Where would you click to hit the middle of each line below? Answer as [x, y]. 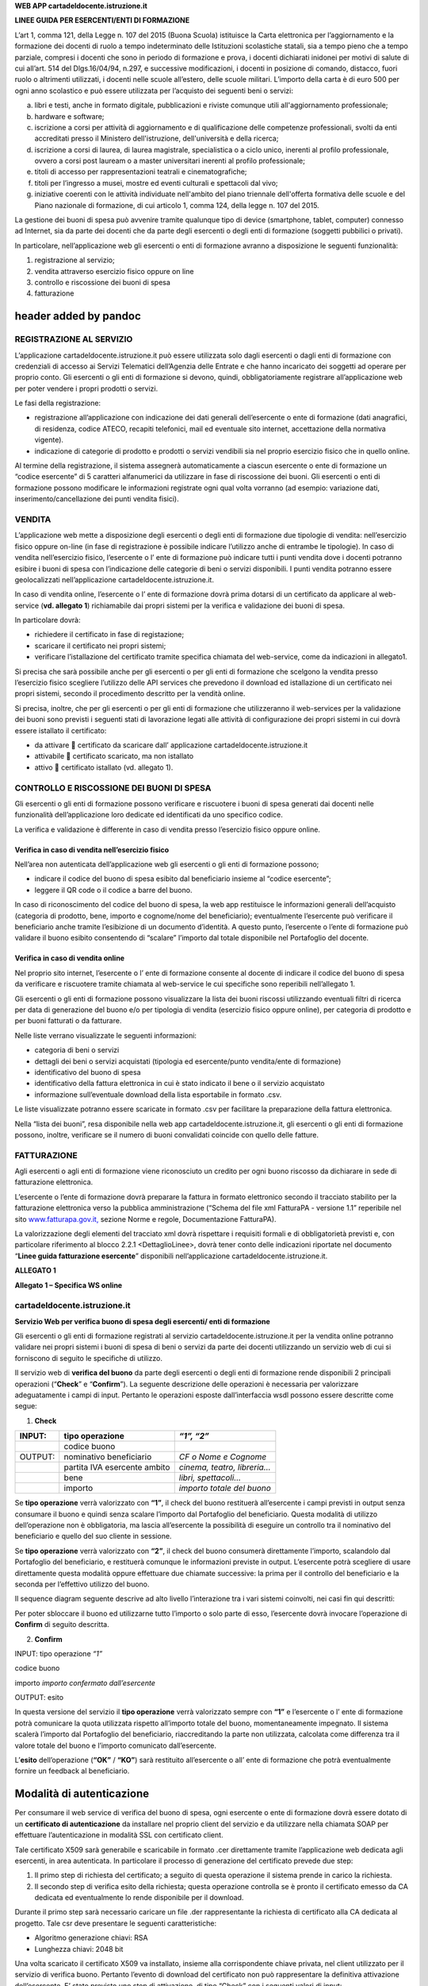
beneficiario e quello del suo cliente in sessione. [93, 1536]
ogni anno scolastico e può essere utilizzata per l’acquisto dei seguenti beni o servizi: [154, 91]
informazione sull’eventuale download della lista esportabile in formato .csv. [158, 1094]
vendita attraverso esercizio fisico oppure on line [114, 271]
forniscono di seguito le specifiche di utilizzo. [88, 1358]
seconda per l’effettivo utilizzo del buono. [82, 1584]
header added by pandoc [78, 317]
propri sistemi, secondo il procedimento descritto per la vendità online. [130, 694]
